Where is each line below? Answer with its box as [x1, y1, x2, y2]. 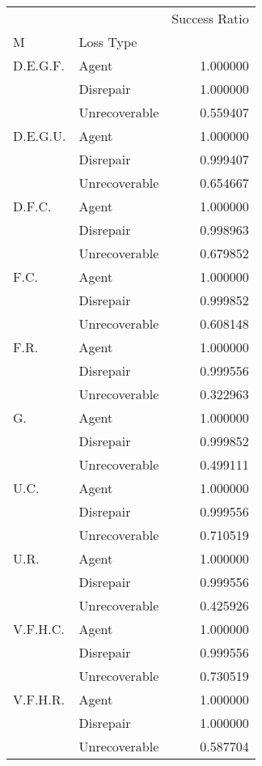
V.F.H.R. [13, 690, 65, 709]
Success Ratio [171, 9, 249, 28]
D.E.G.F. [13, 56, 65, 74]
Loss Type [78, 32, 137, 51]
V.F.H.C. [13, 619, 65, 638]
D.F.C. [13, 197, 52, 215]
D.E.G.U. [13, 126, 66, 145]
